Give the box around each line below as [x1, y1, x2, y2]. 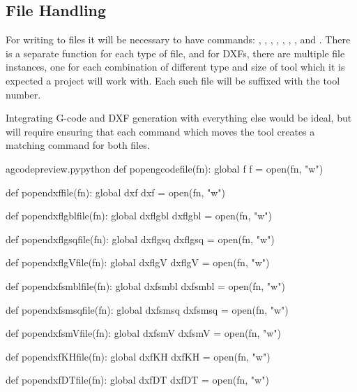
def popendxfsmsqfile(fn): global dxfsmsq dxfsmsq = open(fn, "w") [6, 302, 289, 317]
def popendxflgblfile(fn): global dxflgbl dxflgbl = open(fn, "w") [6, 208, 272, 223]
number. [6, 87, 41, 101]
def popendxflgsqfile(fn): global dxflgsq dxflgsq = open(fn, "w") [6, 231, 275, 246]
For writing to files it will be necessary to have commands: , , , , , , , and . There [6, 32, 351, 47]
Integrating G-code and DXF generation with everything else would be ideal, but [6, 110, 352, 125]
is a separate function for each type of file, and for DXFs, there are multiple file [6, 45, 345, 60]
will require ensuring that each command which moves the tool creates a [6, 124, 315, 138]
